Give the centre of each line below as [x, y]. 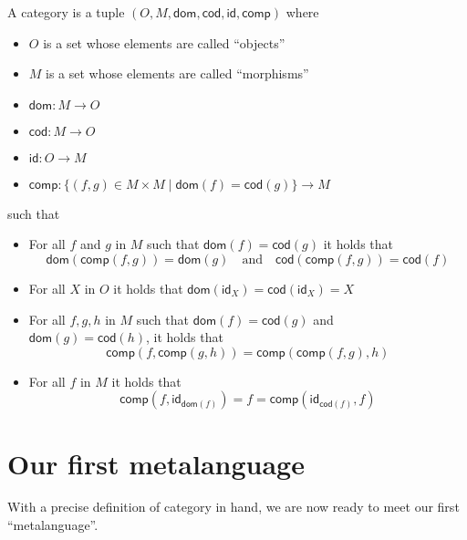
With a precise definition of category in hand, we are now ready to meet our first [233, 507]
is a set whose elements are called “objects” [164, 42]
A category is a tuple [66, 12]
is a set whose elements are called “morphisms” [177, 73]
